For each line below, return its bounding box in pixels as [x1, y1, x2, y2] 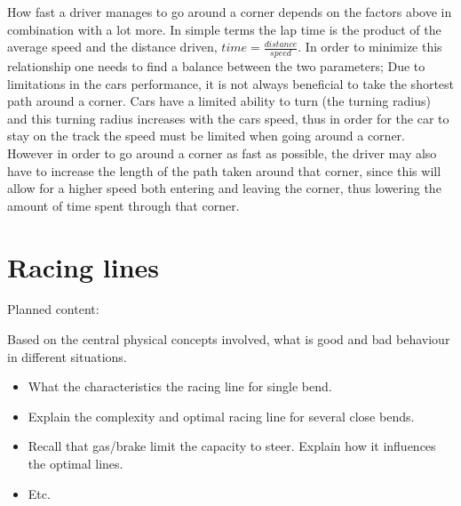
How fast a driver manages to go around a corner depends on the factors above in [7, 3, 452, 20]
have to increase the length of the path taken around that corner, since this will [7, 161, 441, 180]
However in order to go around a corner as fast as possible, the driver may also [7, 143, 437, 162]
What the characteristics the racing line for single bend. [28, 377, 332, 396]
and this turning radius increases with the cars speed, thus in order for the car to [7, 108, 449, 127]
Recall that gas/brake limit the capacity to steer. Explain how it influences [28, 437, 436, 455]
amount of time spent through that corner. [7, 196, 240, 214]
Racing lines [7, 248, 159, 285]
